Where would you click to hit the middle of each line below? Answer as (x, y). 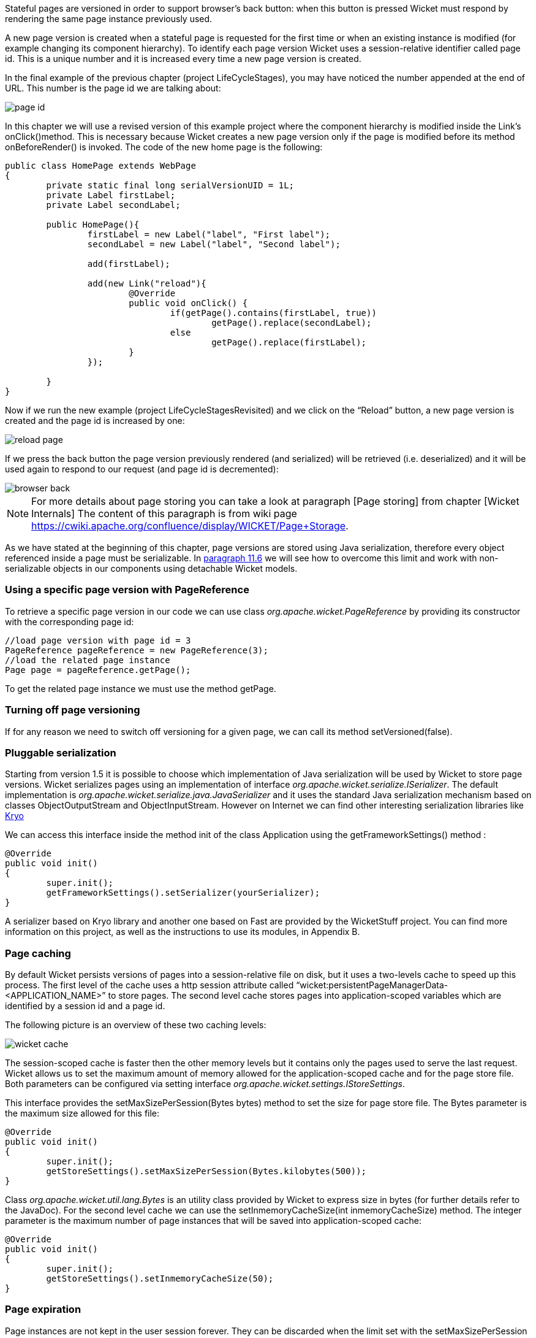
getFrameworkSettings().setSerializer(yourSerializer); (183, 893)
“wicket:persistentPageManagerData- (372, 985)
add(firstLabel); (129, 264)
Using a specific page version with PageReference (127, 590)
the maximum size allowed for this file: (82, 1113)
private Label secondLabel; (113, 205)
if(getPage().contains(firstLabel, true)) (273, 313)
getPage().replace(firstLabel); (289, 342)
